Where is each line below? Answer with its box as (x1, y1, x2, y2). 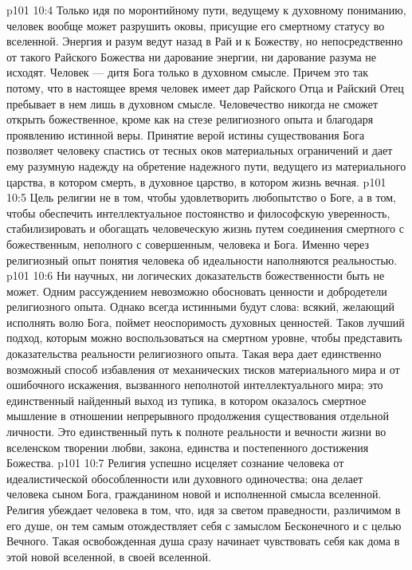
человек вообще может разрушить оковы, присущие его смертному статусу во (6, 17, 385, 33)
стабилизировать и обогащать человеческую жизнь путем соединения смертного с (6, 220, 404, 237)
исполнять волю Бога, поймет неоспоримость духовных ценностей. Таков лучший (6, 313, 405, 330)
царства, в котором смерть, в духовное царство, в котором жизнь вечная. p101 (6, 173, 386, 190)
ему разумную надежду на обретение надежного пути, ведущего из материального (6, 157, 406, 174)
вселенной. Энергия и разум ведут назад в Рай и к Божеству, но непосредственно (6, 33, 403, 49)
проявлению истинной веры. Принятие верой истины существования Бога (6, 126, 365, 143)
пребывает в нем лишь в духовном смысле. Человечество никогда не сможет (6, 95, 379, 112)
